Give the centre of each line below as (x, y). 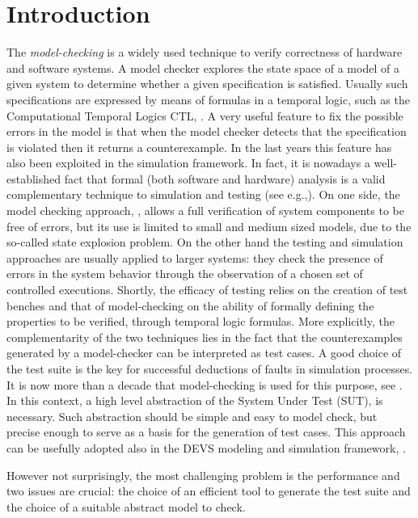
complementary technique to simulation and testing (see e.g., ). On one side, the (203, 194)
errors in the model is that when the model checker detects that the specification (207, 131)
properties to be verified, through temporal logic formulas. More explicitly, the (201, 321)
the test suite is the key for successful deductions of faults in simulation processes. (210, 368)
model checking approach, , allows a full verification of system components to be (205, 211)
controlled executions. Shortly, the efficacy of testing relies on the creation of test (207, 290)
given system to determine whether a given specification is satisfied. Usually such (207, 84)
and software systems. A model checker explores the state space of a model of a (203, 67)
